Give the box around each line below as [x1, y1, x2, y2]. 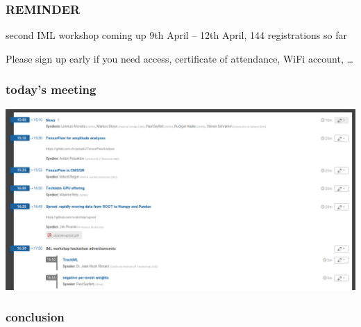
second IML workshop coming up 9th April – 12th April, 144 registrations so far [6, 28, 348, 42]
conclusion [6, 308, 65, 326]
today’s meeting [6, 81, 96, 98]
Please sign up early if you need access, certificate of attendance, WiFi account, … [6, 51, 353, 65]
